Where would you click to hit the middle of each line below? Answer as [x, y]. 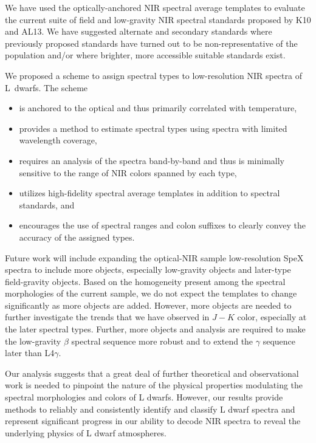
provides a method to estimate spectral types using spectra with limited [153, 128]
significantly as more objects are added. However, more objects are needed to [148, 305]
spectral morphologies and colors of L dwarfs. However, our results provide [144, 397]
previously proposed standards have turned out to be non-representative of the [151, 43]
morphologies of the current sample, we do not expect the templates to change [151, 293]
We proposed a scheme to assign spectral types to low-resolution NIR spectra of [153, 75]
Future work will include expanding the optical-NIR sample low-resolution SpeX [154, 257]
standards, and [47, 204]
